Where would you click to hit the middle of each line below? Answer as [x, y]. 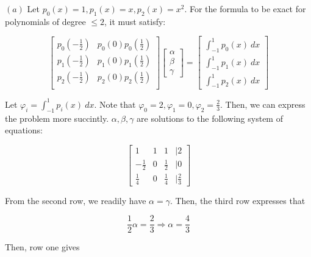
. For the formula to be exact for [245, 9]
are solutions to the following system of [210, 118]
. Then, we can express [263, 104]
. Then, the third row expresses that [238, 200]
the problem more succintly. [57, 118]
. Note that [115, 104]
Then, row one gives [42, 247]
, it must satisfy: [135, 21]
